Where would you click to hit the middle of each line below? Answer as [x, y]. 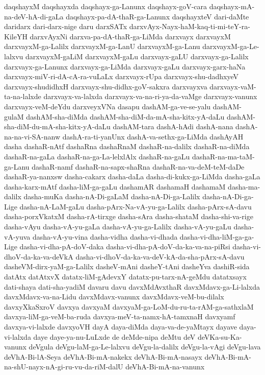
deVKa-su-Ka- [220, 336]
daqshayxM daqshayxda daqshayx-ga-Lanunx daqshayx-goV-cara [106, 6]
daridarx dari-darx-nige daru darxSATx [66, 26]
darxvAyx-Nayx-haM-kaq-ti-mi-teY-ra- [190, 26]
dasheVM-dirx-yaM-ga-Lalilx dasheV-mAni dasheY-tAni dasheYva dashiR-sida [127, 266]
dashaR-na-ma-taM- [223, 156]
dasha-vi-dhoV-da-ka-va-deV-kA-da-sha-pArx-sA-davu [160, 256]
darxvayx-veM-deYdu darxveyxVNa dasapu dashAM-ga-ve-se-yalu [108, 106]
